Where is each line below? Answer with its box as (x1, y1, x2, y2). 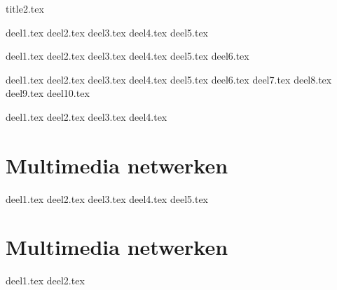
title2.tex (6, 1, 44, 15)
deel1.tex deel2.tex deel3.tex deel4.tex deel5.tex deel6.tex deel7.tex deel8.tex (6, 72, 332, 86)
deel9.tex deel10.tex (6, 86, 90, 100)
